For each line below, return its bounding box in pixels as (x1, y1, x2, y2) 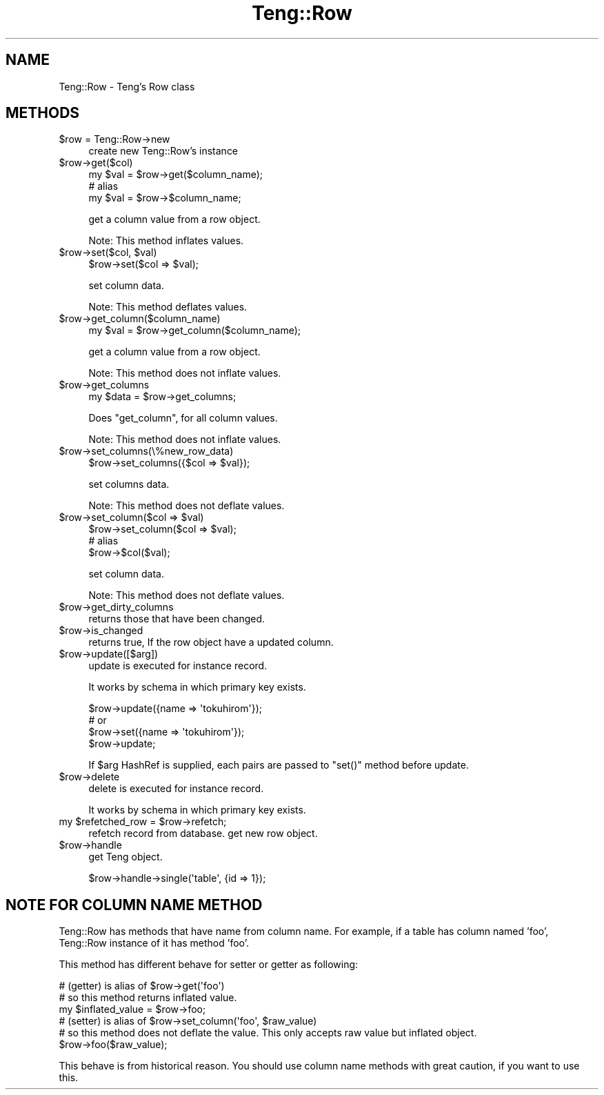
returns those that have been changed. (88, 613, 265, 625)
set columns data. (88, 478, 170, 491)
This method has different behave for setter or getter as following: (59, 958, 359, 971)
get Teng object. (88, 851, 163, 863)
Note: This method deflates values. (88, 301, 248, 313)
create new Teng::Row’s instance (88, 145, 239, 157)
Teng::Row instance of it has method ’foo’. (59, 937, 249, 949)
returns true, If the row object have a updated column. (88, 636, 334, 649)
